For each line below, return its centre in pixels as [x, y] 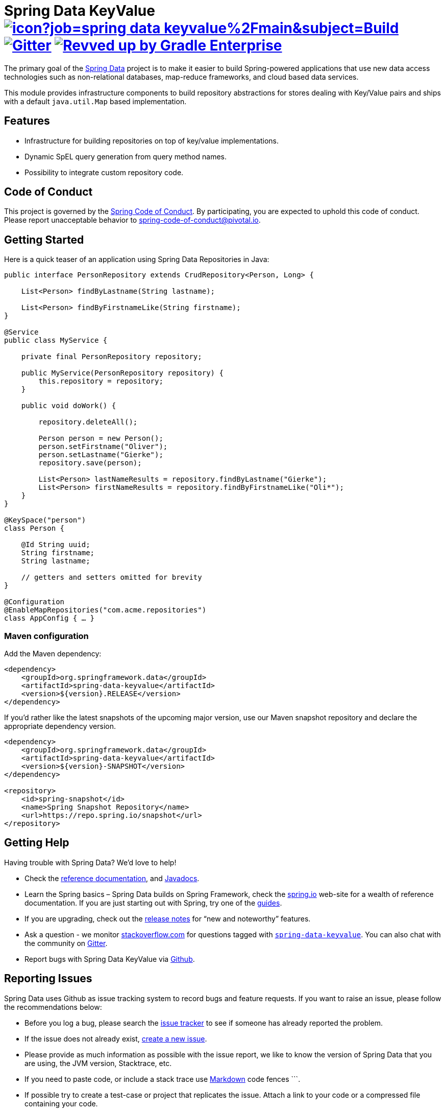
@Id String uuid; [56, 545]
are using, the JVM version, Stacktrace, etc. [98, 1063]
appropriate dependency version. [60, 726]
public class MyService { [56, 340]
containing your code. [61, 1103]
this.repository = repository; [101, 381]
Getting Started [44, 240]
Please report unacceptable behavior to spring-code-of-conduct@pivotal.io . [132, 220]
